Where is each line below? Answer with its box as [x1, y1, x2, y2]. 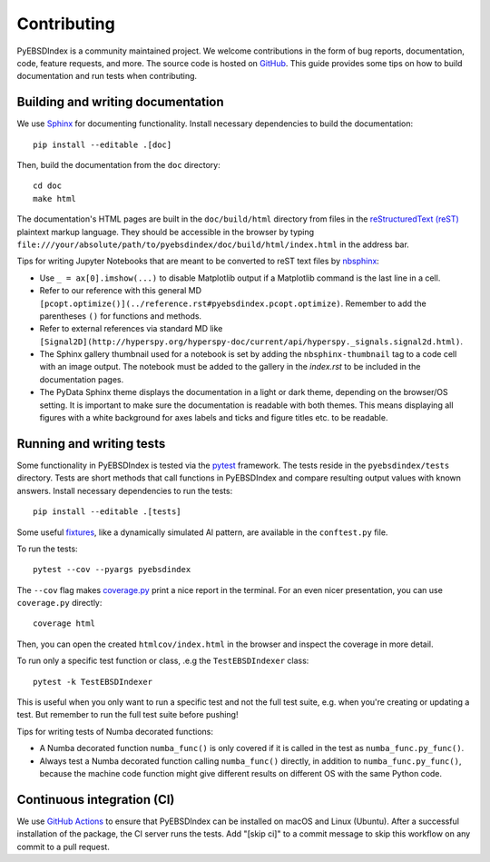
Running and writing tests [16, 436, 166, 451]
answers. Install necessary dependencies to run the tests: [16, 485, 233, 496]
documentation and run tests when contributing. [16, 71, 198, 82]
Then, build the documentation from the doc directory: [16, 160, 221, 171]
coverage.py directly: [16, 598, 103, 609]
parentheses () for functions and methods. [39, 310, 202, 322]
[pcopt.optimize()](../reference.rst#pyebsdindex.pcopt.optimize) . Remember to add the [39, 298, 426, 309]
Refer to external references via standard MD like [39, 323, 223, 334]
